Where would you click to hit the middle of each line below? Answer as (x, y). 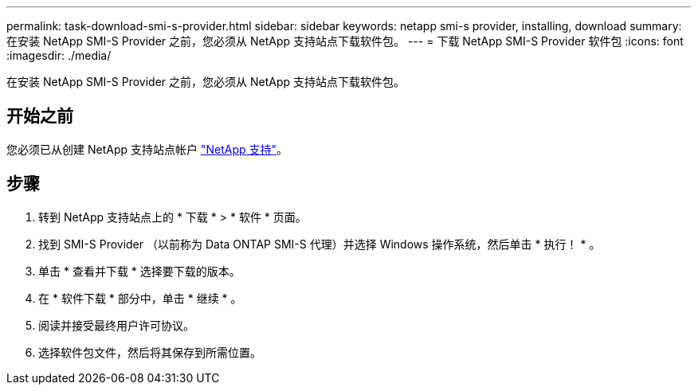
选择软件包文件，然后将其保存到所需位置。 (150, 352)
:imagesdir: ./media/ (59, 55)
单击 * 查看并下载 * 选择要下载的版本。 (139, 271)
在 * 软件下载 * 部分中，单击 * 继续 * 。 (140, 298)
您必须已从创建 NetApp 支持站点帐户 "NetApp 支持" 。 (147, 149)
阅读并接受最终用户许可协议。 (116, 325)
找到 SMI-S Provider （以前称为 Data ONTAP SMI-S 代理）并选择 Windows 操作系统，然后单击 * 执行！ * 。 (320, 244)
